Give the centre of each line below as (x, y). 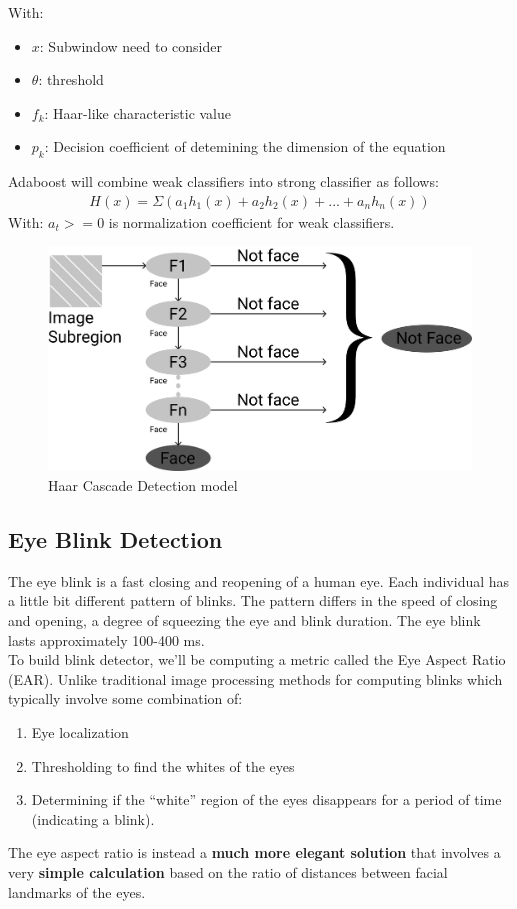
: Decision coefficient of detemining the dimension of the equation (245, 146)
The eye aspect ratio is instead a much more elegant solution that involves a (254, 852)
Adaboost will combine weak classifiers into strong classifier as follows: (223, 181)
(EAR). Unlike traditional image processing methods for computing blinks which (255, 678)
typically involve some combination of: (125, 698)
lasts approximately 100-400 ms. (106, 639)
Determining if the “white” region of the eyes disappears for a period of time (266, 799)
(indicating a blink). (93, 818)
